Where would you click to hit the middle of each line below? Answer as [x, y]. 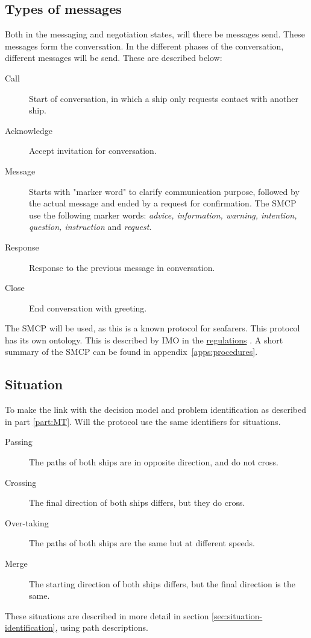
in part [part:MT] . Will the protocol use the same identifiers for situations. [143, 421]
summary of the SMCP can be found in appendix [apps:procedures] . [131, 352]
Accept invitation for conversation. [93, 151]
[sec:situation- [237, 615]
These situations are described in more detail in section [107, 615]
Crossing [21, 482]
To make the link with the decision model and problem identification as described [156, 410]
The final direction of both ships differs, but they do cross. [137, 502]
